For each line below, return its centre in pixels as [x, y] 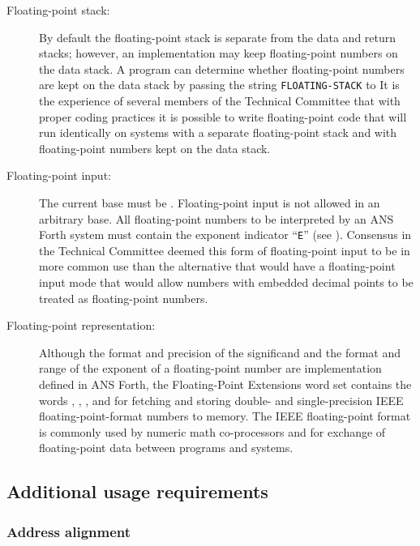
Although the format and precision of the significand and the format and [220, 352]
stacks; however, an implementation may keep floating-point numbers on [219, 53]
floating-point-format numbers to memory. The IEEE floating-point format [225, 416]
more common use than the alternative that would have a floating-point [217, 266]
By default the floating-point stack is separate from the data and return [218, 37]
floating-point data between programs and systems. [166, 448]
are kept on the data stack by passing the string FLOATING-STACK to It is [219, 85]
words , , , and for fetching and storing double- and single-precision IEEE [221, 400]
